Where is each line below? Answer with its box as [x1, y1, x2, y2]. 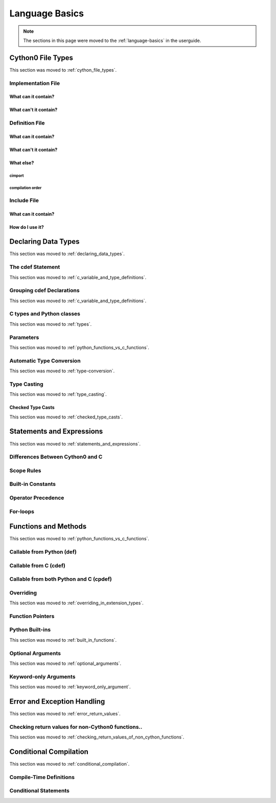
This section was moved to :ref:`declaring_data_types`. [9, 251, 125, 257]
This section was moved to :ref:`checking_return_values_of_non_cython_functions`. [9, 734, 185, 740]
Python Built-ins [9, 626, 51, 633]
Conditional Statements [9, 787, 70, 794]
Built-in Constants [9, 480, 56, 488]
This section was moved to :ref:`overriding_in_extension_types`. [9, 600, 144, 606]
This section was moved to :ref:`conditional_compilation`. [9, 761, 130, 767]
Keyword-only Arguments [9, 673, 76, 680]
